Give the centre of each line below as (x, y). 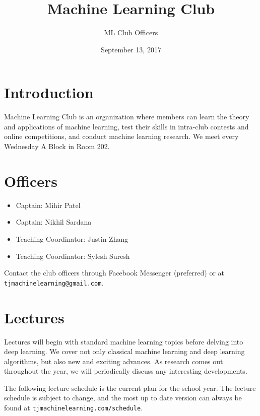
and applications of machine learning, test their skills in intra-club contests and (126, 126)
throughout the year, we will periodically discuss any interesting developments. (126, 371)
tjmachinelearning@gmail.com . (54, 282)
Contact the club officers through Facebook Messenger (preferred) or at (114, 273)
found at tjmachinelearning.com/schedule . (74, 408)
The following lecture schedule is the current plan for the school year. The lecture (130, 388)
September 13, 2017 (131, 49)
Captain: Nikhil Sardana (54, 222)
